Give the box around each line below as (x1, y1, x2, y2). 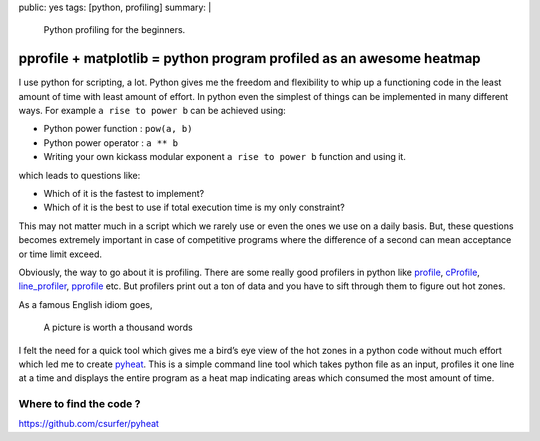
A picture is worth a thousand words (43, 321, 194, 334)
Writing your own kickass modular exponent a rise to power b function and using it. (43, 151, 407, 163)
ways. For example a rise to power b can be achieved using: (18, 105, 287, 117)
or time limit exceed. (18, 248, 102, 260)
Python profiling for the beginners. (43, 24, 186, 36)
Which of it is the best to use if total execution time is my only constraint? (43, 201, 345, 214)
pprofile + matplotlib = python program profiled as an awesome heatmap (18, 50, 481, 67)
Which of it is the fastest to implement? (43, 188, 205, 200)
